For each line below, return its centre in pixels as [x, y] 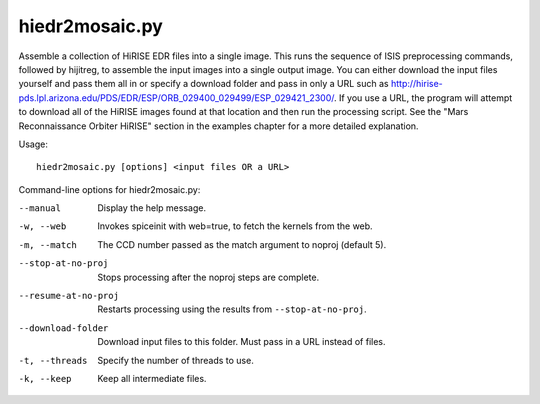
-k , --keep [45, 378]
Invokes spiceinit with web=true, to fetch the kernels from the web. [235, 226]
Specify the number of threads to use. [175, 360]
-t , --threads [53, 360]
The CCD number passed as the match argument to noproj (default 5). [242, 244]
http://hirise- [417, 84]
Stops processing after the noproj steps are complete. [208, 277]
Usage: [33, 144]
